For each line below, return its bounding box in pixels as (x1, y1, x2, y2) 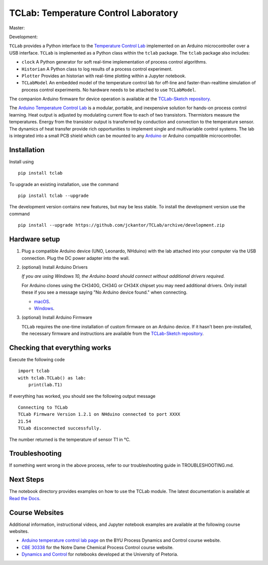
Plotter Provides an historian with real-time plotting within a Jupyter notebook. (21, 72, 186, 79)
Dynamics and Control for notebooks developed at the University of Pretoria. (21, 551, 179, 558)
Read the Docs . (9, 495, 41, 501)
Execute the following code (9, 356, 65, 362)
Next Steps (9, 475, 44, 484)
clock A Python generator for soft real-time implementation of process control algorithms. (21, 59, 207, 65)
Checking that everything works (9, 343, 112, 352)
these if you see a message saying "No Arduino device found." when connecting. (21, 289, 188, 295)
